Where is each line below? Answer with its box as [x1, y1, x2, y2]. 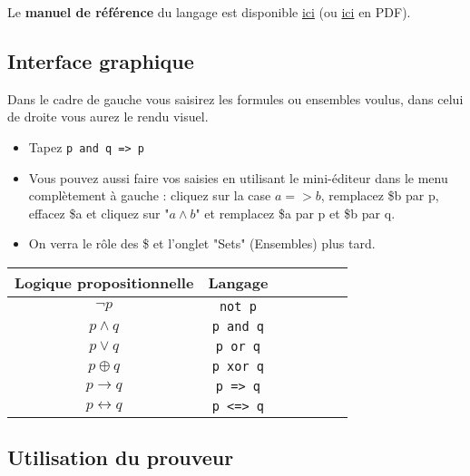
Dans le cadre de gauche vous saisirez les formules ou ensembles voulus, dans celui [7, 89, 464, 108]
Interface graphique [7, 46, 194, 74]
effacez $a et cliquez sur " [28, 203, 170, 222]
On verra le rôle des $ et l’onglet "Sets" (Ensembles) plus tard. [28, 234, 376, 253]
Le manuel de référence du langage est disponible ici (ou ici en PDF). [7, 3, 411, 21]
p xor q [211, 359, 265, 374]
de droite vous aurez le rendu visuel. [7, 107, 209, 126]
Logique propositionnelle [15, 272, 194, 294]
